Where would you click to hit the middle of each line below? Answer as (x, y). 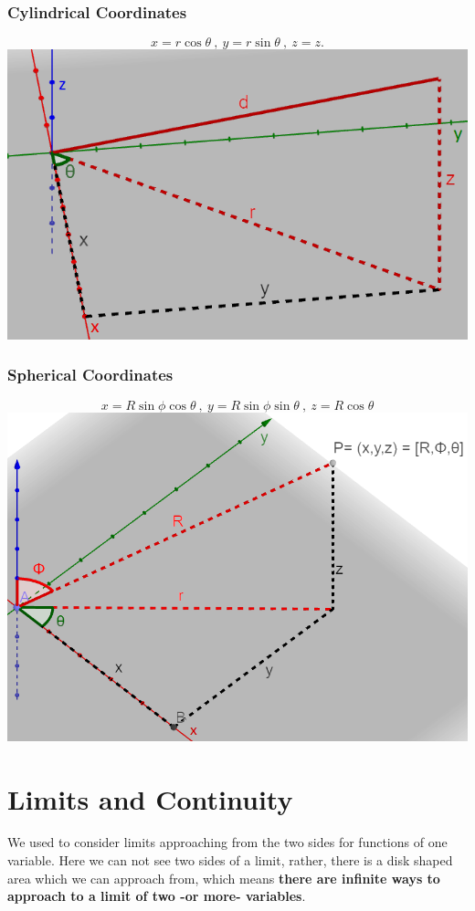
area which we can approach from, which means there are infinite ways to (224, 878)
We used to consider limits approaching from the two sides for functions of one (227, 842)
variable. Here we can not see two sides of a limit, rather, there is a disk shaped (230, 860)
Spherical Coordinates (90, 375)
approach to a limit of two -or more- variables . (157, 896)
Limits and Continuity (150, 798)
